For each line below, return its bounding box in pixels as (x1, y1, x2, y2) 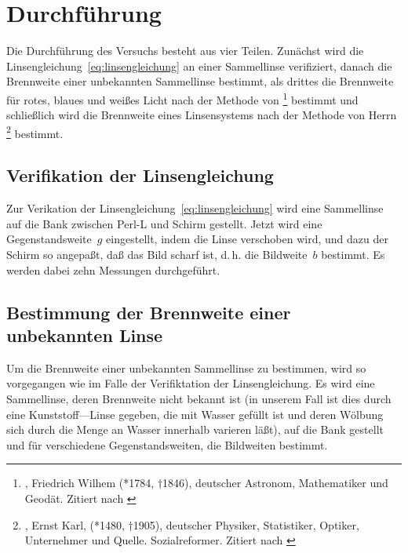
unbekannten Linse (6, 322, 163, 347)
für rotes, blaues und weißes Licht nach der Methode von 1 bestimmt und (6, 89, 359, 107)
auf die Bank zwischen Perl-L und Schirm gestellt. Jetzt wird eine (6, 215, 322, 231)
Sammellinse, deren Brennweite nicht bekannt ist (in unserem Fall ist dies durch (6, 390, 392, 406)
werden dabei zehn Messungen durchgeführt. (6, 261, 220, 278)
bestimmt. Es (321, 246, 385, 262)
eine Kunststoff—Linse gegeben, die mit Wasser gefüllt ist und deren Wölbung (6, 406, 384, 422)
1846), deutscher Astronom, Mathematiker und (162, 475, 388, 491)
